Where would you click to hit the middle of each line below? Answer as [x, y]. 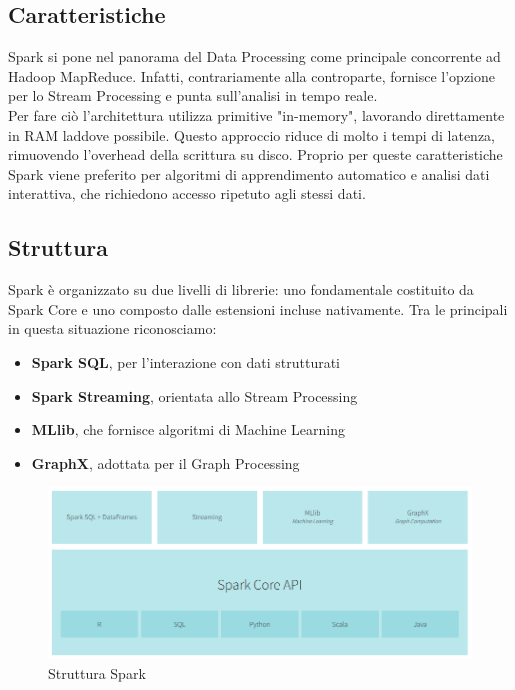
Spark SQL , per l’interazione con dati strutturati [186, 361]
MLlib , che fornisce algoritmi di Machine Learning [188, 429]
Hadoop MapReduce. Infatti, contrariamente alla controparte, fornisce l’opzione [252, 75]
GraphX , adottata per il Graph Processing [165, 462]
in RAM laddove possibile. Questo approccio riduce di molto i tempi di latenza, [252, 134]
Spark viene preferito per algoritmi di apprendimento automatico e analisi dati [249, 173]
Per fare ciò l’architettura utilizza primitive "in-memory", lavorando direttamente [256, 114]
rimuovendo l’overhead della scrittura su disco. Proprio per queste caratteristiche [255, 154]
